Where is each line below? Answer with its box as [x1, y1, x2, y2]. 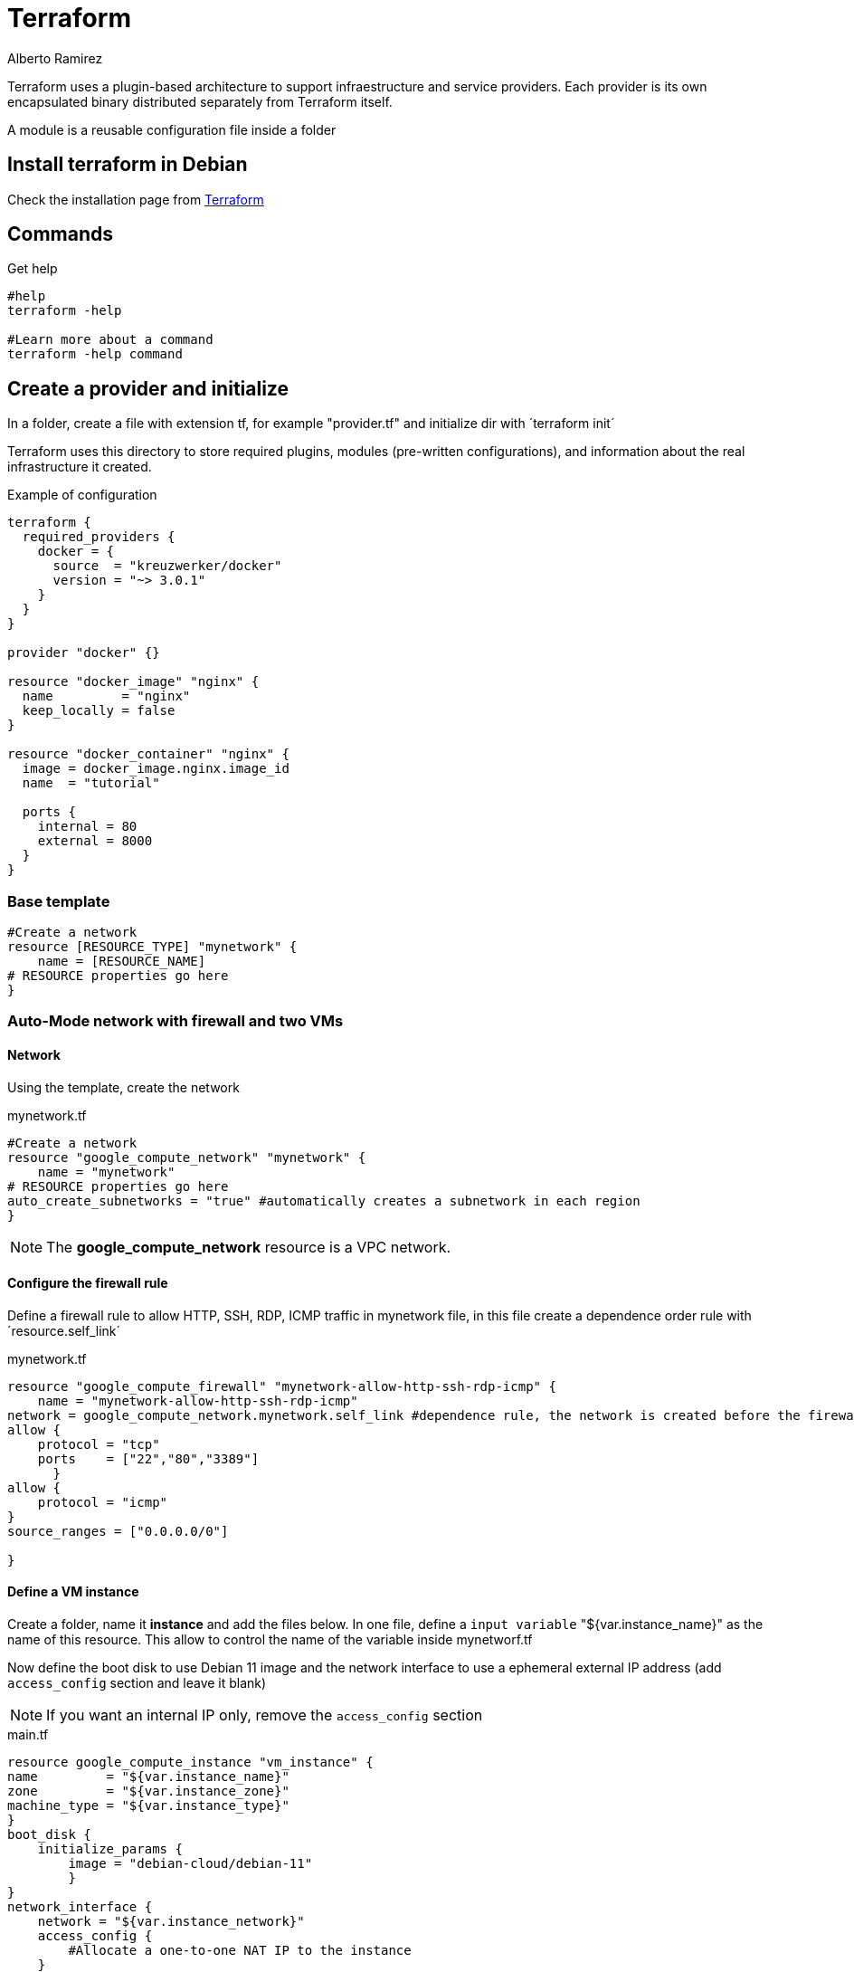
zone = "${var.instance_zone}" [7, 1784, 289, 1799]
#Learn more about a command [7, 332, 213, 348]
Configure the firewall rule [7, 1275, 168, 1291]
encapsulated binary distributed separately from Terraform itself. [7, 93, 393, 110]
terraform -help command [7, 347, 183, 362]
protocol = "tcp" [37, 1436, 160, 1452]
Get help [7, 261, 58, 277]
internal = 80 [37, 819, 138, 834]
